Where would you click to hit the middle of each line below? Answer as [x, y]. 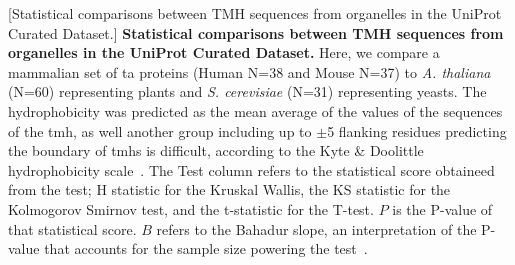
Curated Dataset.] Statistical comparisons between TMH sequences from [256, 32]
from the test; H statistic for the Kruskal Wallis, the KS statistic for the [229, 189]
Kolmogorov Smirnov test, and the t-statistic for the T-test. [191, 208]
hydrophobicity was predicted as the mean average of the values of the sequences [255, 110]
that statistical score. [72, 228]
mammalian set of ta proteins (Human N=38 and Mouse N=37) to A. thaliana [249, 71]
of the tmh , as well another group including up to [160, 130]
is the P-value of [442, 208]
